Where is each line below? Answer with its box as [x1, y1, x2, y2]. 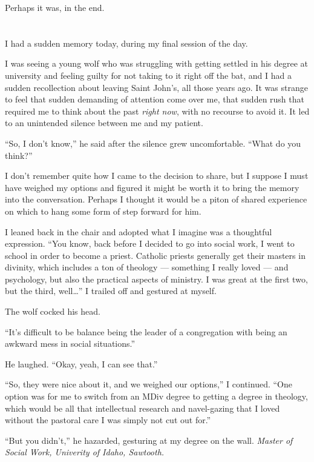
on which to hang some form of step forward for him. [5, 204, 201, 217]
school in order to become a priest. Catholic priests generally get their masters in [5, 249, 306, 261]
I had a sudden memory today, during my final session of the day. [5, 36, 248, 49]
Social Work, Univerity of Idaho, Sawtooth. [5, 446, 165, 458]
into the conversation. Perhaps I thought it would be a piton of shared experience [5, 193, 307, 206]
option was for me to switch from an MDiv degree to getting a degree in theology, [5, 390, 308, 403]
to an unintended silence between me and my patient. [5, 116, 203, 129]
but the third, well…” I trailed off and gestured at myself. [5, 284, 217, 297]
